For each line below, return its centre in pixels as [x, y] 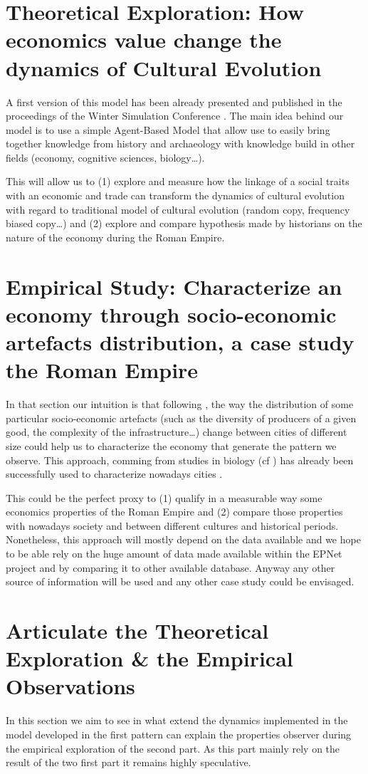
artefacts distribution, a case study [180, 342]
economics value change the [144, 40]
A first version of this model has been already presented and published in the [174, 101]
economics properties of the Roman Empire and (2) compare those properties [174, 512]
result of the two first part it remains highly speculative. [128, 762]
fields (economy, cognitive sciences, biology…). [105, 157]
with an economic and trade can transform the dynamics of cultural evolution [175, 195]
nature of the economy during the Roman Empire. [115, 237]
